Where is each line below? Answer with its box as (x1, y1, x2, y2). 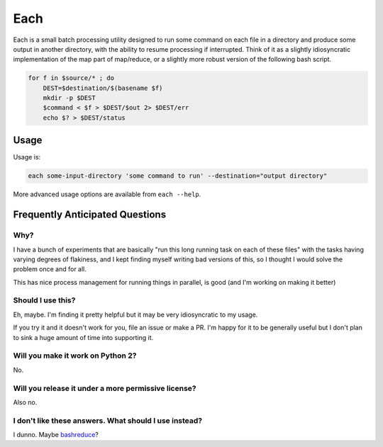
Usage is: (13, 153, 41, 162)
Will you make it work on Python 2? (13, 351, 137, 361)
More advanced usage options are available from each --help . (13, 190, 201, 198)
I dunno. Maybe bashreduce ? (13, 431, 99, 439)
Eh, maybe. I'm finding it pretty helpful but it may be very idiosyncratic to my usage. (13, 310, 258, 319)
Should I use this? (13, 295, 76, 305)
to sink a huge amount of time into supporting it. (13, 333, 154, 341)
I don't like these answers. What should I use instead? (13, 415, 202, 425)
